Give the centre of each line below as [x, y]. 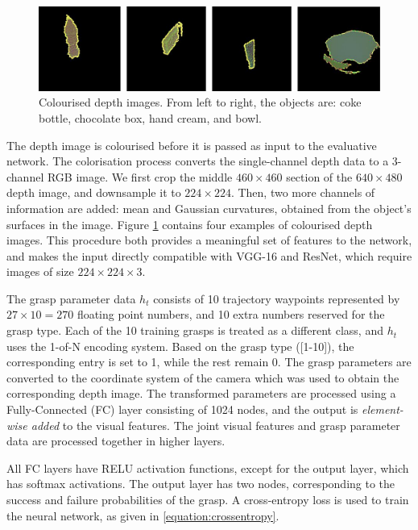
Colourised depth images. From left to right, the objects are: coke [200, 102]
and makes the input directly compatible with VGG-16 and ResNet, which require [209, 255]
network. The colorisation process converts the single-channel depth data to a [198, 161]
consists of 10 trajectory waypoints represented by [277, 298]
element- [382, 409]
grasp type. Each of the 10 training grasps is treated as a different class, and [195, 330]
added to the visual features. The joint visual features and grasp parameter [215, 425]
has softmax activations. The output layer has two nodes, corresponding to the [201, 484]
